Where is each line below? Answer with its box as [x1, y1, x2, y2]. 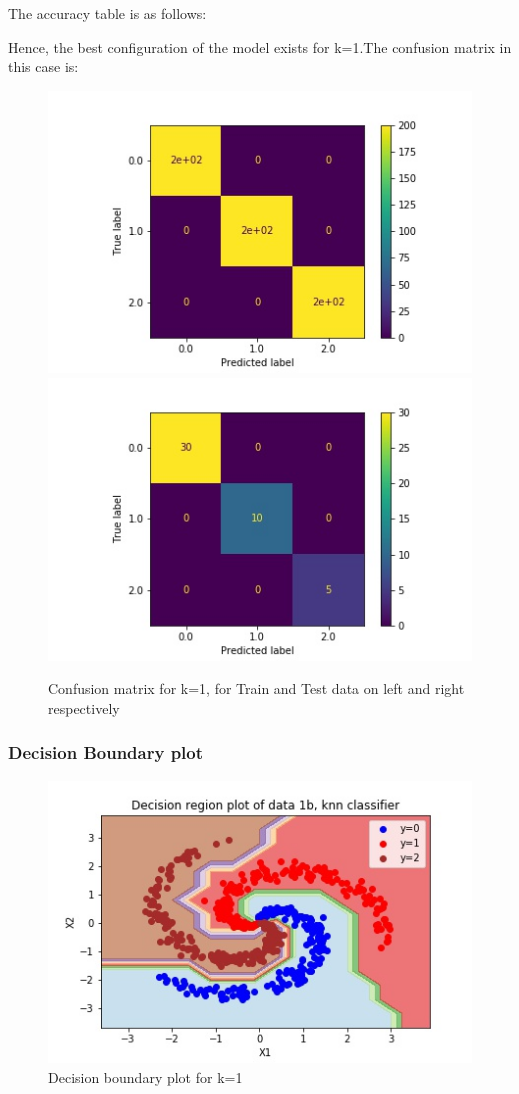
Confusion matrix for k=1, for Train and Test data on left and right [48, 678, 465, 699]
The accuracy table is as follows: [8, 3, 207, 23]
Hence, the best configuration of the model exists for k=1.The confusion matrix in [8, 36, 512, 57]
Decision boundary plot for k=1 [48, 1066, 243, 1087]
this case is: [8, 56, 79, 77]
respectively [48, 697, 120, 718]
